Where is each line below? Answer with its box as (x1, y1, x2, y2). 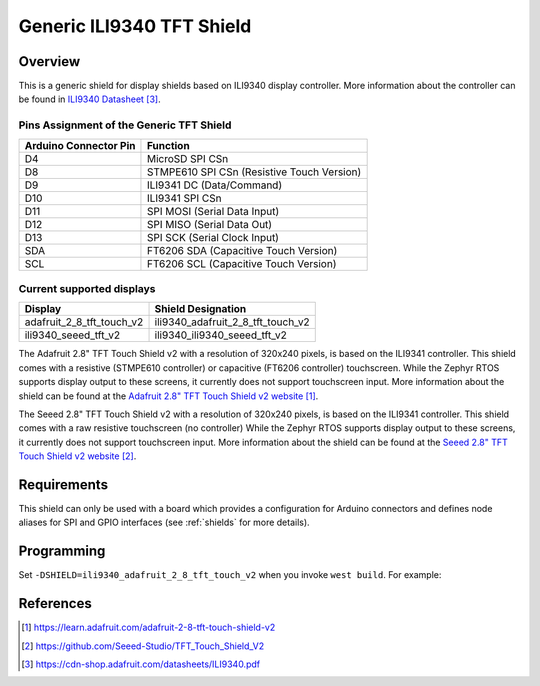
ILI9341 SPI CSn (146, 191, 222, 205)
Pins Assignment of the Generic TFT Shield (18, 118, 232, 132)
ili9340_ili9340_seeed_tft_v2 (154, 328, 287, 342)
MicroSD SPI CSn (146, 151, 229, 165)
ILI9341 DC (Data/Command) (146, 178, 283, 192)
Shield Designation (154, 302, 247, 316)
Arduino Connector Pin (24, 138, 136, 152)
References (18, 595, 92, 612)
